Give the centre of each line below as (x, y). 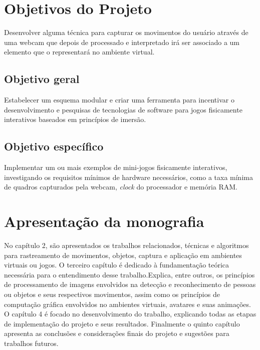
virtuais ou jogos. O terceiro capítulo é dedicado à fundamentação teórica (117, 265)
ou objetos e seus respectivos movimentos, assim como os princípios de (112, 294)
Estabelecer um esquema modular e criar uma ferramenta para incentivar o (119, 100)
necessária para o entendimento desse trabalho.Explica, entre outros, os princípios (129, 274)
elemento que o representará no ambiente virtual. (79, 52)
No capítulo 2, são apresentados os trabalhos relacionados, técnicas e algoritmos (126, 245)
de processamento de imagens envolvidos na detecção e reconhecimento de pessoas (130, 284)
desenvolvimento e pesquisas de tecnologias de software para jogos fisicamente (123, 109)
